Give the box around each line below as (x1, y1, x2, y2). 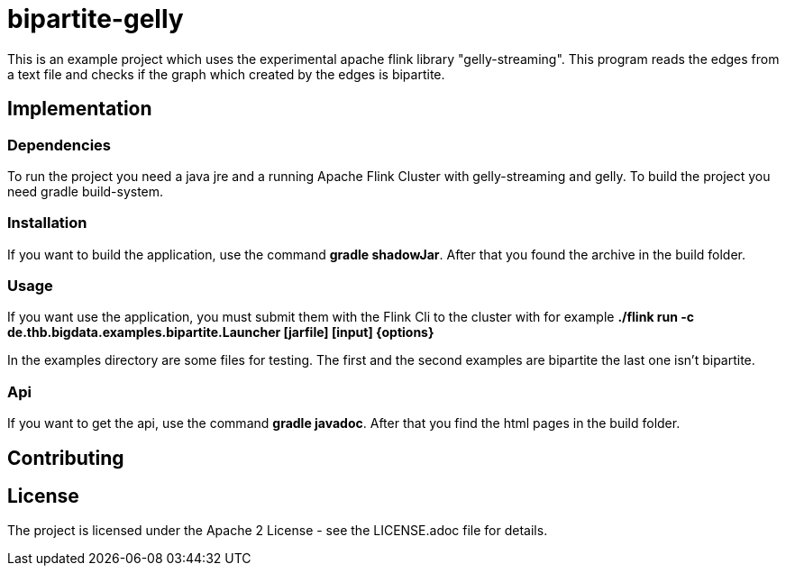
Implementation (7, 97, 152, 121)
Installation (7, 214, 87, 232)
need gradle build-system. (7, 183, 164, 199)
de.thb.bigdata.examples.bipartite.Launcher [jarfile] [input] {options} (7, 324, 434, 341)
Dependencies (7, 135, 112, 154)
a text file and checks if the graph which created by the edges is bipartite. (7, 66, 445, 82)
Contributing (7, 446, 124, 469)
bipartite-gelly (7, 4, 184, 34)
